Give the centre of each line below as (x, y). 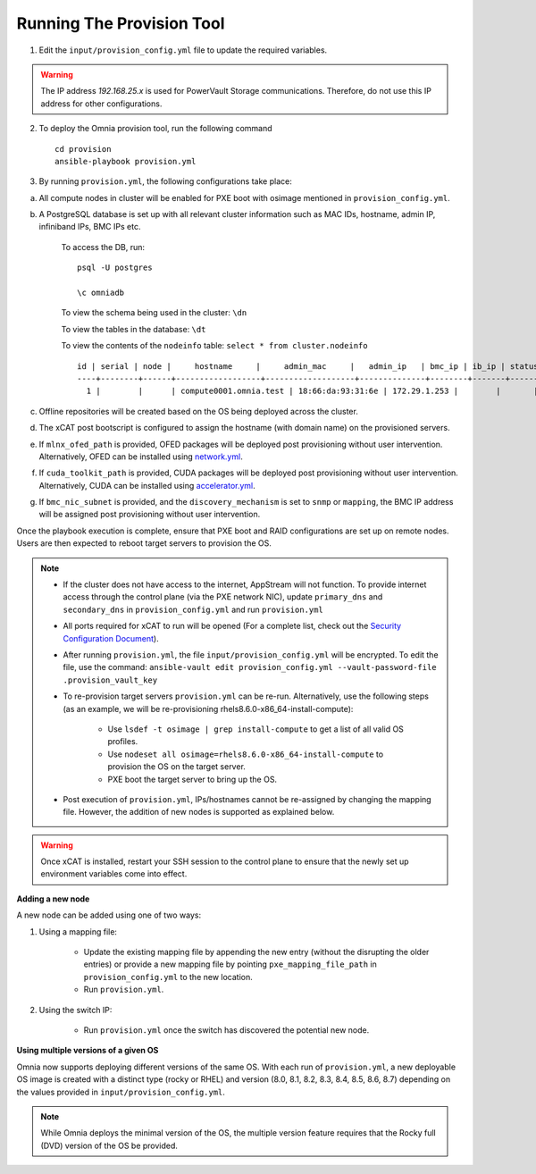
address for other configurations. (101, 104)
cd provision (83, 149)
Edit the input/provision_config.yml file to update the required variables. (183, 50)
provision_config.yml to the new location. (168, 977)
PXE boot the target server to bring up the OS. (192, 779)
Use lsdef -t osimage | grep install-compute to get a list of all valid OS (255, 729)
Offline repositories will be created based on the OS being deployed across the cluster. (199, 411)
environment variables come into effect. (114, 874)
